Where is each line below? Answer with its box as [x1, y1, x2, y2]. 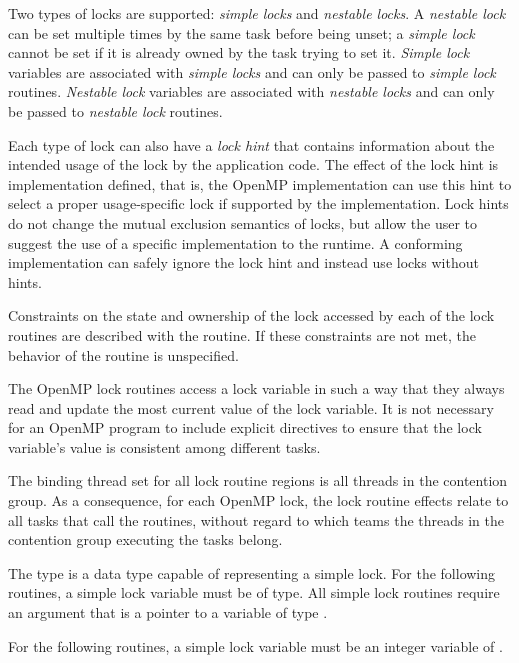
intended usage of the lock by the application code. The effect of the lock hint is [8, 154, 499, 175]
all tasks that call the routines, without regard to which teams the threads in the [8, 509, 504, 530]
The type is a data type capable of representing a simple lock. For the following [8, 562, 496, 583]
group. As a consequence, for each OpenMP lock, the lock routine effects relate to [8, 490, 509, 511]
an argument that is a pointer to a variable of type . [8, 602, 328, 623]
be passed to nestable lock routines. [8, 100, 223, 121]
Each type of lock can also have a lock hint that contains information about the [8, 134, 495, 155]
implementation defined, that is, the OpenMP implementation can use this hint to [8, 173, 512, 194]
